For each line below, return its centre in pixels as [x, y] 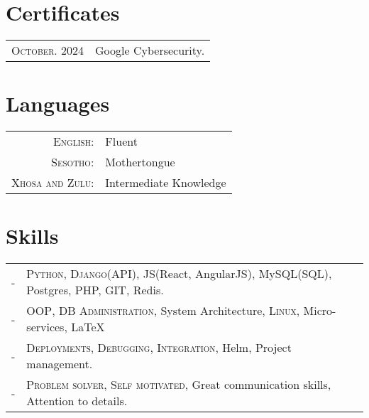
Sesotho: [73, 162]
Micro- [320, 311]
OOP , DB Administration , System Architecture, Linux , [163, 311]
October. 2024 [48, 50]
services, [47, 327]
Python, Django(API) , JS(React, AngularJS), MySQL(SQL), [179, 274]
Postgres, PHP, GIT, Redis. [95, 290]
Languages [58, 103]
